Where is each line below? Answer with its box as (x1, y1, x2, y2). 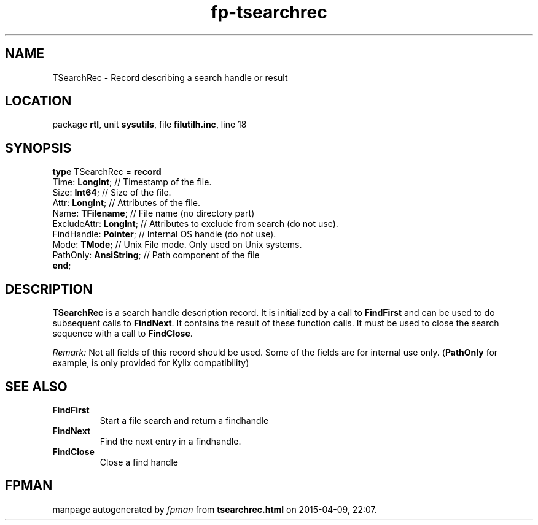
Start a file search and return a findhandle (99, 415, 269, 426)
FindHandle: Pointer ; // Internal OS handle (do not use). (52, 229, 276, 240)
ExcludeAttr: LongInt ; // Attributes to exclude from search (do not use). (52, 218, 338, 229)
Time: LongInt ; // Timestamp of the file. (52, 177, 212, 188)
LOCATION (5, 93, 72, 109)
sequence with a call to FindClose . (52, 328, 193, 339)
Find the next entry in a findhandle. (99, 435, 241, 446)
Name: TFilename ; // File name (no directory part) (52, 208, 255, 219)
